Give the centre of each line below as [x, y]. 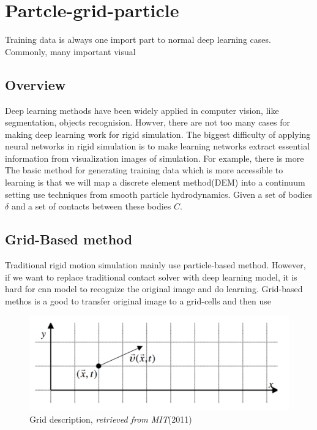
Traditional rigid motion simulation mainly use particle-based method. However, [155, 265]
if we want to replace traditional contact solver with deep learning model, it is [151, 277]
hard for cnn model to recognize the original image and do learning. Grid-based [154, 289]
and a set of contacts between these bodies [91, 206]
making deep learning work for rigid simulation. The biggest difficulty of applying [158, 134]
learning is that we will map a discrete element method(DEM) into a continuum [155, 182]
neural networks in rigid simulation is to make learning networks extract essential [158, 146]
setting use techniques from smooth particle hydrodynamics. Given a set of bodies [159, 194]
